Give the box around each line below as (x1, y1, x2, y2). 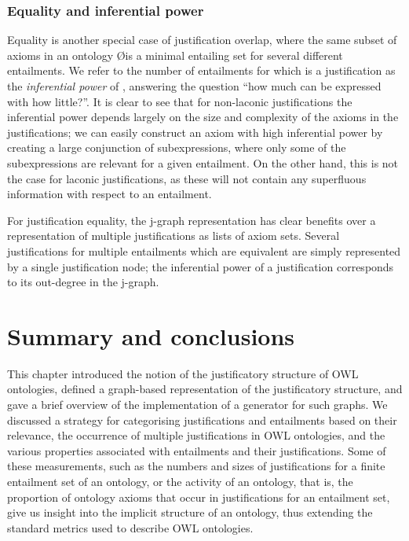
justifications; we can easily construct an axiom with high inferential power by (7, 123, 383, 140)
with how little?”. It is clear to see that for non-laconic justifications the (7, 93, 352, 109)
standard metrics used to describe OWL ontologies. (7, 519, 254, 535)
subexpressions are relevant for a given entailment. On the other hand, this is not (7, 154, 399, 171)
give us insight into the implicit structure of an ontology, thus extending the (7, 504, 373, 521)
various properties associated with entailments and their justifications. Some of (7, 442, 386, 458)
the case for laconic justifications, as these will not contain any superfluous (7, 170, 367, 186)
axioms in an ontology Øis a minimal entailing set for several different (7, 46, 343, 63)
